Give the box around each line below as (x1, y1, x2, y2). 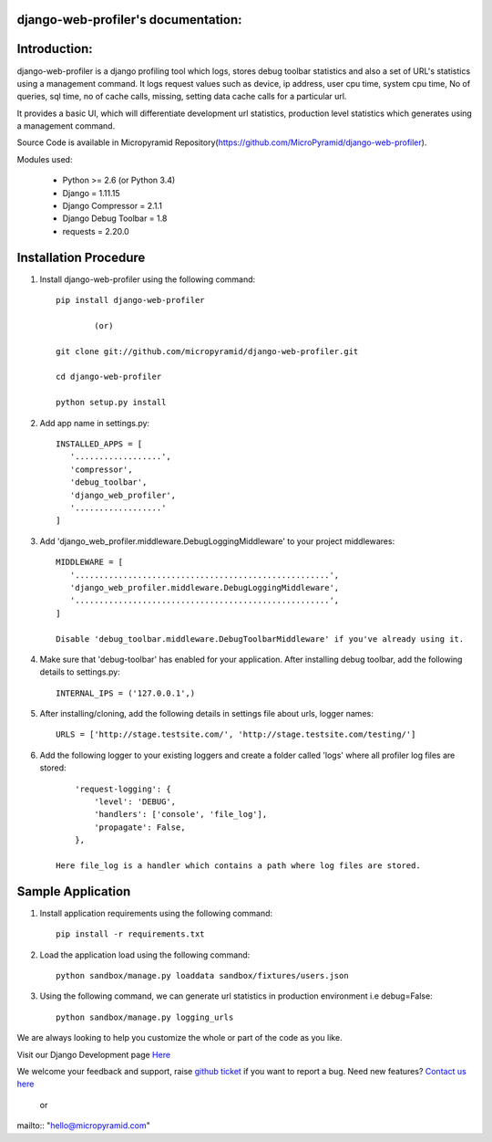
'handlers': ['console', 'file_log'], (94, 809, 268, 820)
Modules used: (16, 153, 73, 164)
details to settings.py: (39, 666, 120, 677)
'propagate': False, (94, 822, 186, 833)
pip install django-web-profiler (56, 295, 205, 306)
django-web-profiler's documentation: (16, 12, 242, 27)
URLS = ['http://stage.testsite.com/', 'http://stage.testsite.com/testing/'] (56, 729, 416, 739)
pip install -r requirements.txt (56, 929, 205, 939)
